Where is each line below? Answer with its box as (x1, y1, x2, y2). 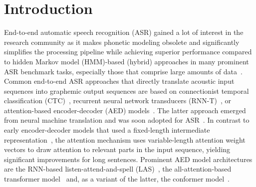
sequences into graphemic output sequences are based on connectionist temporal (4, 85, 249, 96)
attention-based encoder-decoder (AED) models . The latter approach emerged (4, 105, 246, 115)
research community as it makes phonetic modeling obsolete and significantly (4, 36, 240, 47)
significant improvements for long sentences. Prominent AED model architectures (4, 154, 253, 164)
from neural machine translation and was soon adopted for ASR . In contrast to (4, 115, 250, 125)
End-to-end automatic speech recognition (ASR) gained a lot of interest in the (4, 27, 244, 37)
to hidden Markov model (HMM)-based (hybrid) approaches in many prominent (4, 56, 249, 66)
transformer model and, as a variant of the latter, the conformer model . (4, 174, 230, 184)
